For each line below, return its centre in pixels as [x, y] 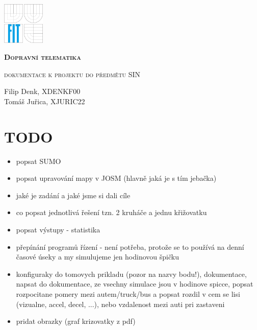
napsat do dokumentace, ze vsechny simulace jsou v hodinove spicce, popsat [135, 284]
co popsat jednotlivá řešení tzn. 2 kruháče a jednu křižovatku [111, 212]
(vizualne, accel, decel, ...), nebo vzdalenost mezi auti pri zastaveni [120, 304]
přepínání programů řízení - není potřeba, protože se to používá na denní [130, 246]
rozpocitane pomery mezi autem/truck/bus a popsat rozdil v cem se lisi [128, 294]
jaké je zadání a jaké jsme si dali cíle [73, 195]
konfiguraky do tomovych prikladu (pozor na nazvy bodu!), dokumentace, [131, 274]
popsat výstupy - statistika [58, 230]
